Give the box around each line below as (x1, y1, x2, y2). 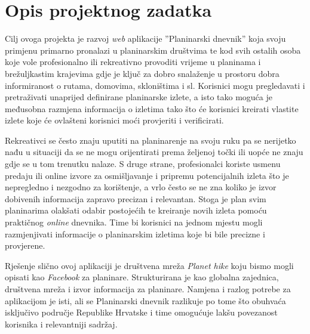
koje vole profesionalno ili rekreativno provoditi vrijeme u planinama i (5, 55, 261, 68)
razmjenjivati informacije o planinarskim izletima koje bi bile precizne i (5, 227, 265, 240)
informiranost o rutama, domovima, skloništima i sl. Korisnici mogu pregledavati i (5, 79, 305, 91)
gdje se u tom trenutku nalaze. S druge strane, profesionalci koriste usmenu (5, 157, 281, 170)
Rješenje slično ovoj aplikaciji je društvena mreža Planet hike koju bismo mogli (5, 259, 294, 271)
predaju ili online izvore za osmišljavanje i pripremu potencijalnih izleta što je (5, 169, 289, 181)
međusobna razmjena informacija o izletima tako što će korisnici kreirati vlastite (5, 102, 299, 115)
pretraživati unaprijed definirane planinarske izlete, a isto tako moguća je (5, 91, 272, 103)
